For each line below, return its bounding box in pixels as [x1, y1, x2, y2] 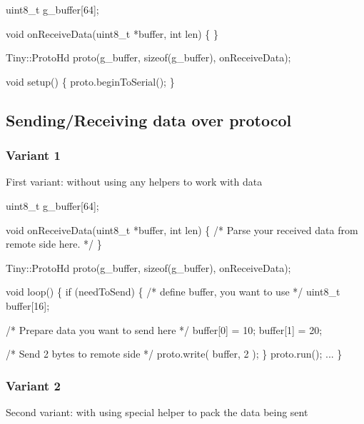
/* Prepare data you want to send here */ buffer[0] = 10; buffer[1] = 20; [6, 322, 323, 337]
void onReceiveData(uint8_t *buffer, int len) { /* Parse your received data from [6, 222, 358, 237]
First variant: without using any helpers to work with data [6, 174, 263, 189]
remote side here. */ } [6, 236, 102, 251]
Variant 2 [6, 376, 61, 394]
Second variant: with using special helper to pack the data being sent [6, 404, 308, 419]
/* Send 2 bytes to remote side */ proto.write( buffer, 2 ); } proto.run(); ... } [6, 346, 343, 361]
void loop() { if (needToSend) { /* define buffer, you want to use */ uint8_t [6, 284, 340, 299]
